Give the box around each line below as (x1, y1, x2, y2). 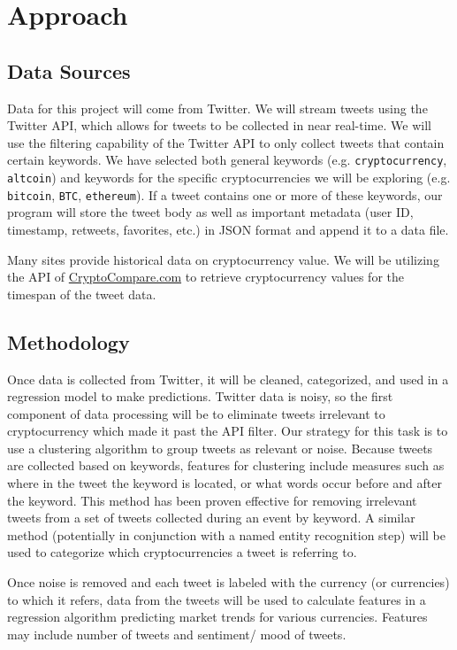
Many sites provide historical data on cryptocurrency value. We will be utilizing (7, 250, 439, 268)
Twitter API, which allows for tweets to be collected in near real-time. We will (7, 116, 431, 135)
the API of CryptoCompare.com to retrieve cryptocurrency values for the (7, 267, 404, 286)
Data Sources (7, 57, 131, 84)
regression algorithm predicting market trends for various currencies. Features (7, 607, 428, 626)
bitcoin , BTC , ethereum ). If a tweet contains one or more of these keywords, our (7, 185, 443, 204)
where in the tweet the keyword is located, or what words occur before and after (7, 474, 442, 492)
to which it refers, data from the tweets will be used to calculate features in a (7, 590, 426, 608)
